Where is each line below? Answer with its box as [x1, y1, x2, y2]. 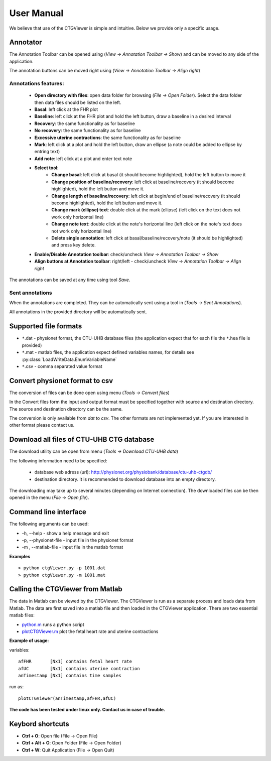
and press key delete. [51, 242, 96, 248]
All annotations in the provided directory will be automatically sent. [9, 309, 148, 315]
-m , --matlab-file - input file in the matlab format [22, 544, 123, 550]
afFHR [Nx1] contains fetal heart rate [18, 659, 132, 665]
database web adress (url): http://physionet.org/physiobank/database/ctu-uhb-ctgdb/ [34, 469, 212, 475]
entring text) [34, 149, 60, 155]
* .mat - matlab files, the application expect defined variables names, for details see [22, 349, 194, 355]
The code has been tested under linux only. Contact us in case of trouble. [9, 707, 166, 713]
